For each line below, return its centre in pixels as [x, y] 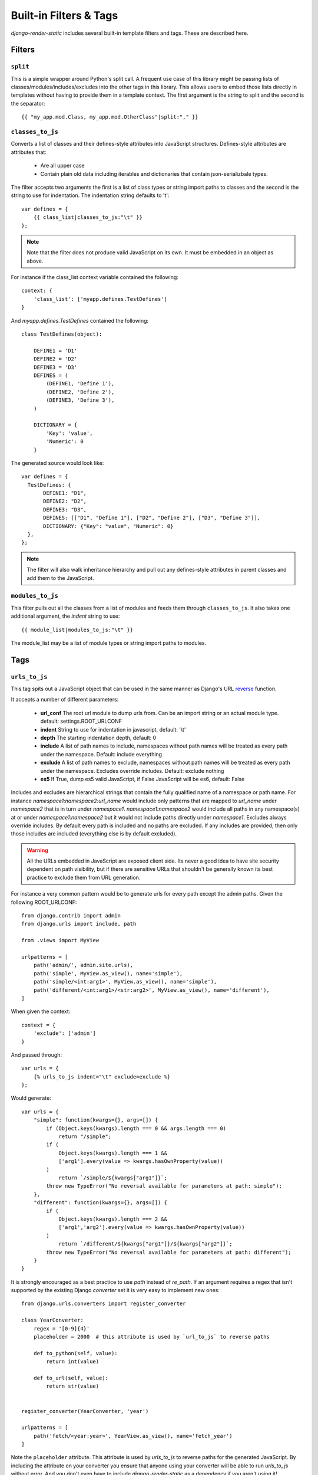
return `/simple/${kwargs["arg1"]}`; [113, 1178]
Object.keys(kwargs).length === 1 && [113, 1153]
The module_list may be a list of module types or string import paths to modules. [109, 643]
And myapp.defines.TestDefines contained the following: [80, 320]
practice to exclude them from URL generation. [84, 877]
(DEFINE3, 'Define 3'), [80, 400]
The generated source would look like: [57, 463]
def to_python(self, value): [75, 1353]
